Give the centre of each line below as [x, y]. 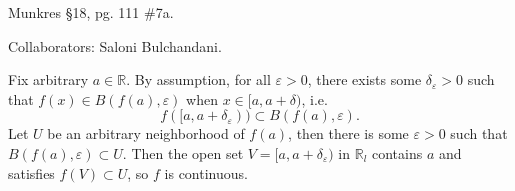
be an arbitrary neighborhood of [146, 133]
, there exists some [364, 79]
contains [397, 152]
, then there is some [348, 133]
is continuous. [206, 172]
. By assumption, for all [198, 79]
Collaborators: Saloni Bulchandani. [115, 45]
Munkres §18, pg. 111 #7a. [91, 12]
